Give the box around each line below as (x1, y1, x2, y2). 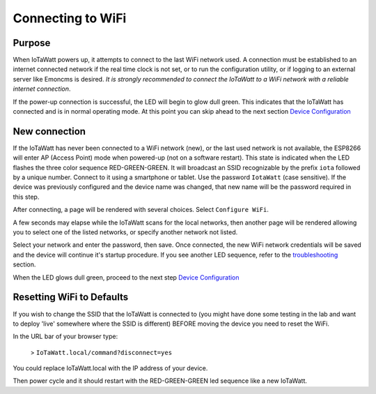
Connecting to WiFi (13, 10, 127, 26)
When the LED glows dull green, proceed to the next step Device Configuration (13, 273, 240, 282)
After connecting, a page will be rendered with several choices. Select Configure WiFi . (13, 206, 269, 214)
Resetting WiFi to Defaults (13, 291, 129, 303)
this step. (13, 192, 40, 201)
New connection (13, 126, 86, 137)
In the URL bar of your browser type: (13, 332, 118, 341)
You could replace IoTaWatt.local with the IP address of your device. (13, 364, 208, 372)
